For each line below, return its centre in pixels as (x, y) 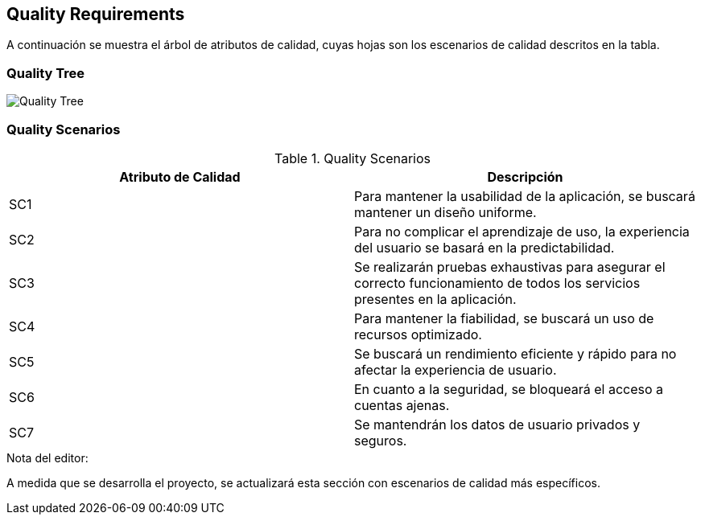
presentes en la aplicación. (435, 299)
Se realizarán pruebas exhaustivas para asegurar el (510, 267)
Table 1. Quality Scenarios (353, 158)
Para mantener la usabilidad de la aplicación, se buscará (525, 196)
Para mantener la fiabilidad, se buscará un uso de (504, 318)
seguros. (381, 440)
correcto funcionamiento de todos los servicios (497, 283)
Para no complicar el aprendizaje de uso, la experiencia (522, 231)
